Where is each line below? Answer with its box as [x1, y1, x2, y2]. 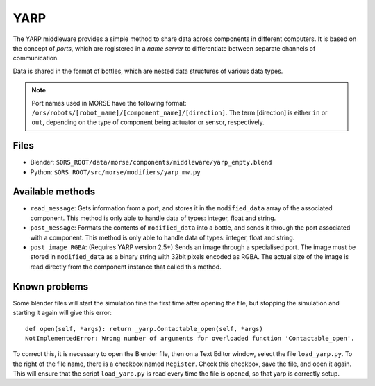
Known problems [12, 280, 89, 292]
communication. [12, 54, 59, 62]
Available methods [12, 186, 96, 198]
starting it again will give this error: [12, 309, 112, 317]
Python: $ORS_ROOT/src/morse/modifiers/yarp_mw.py [30, 167, 201, 176]
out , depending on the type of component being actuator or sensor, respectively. [31, 118, 265, 126]
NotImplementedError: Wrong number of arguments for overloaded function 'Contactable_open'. [25, 334, 355, 342]
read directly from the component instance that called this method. [30, 262, 222, 271]
